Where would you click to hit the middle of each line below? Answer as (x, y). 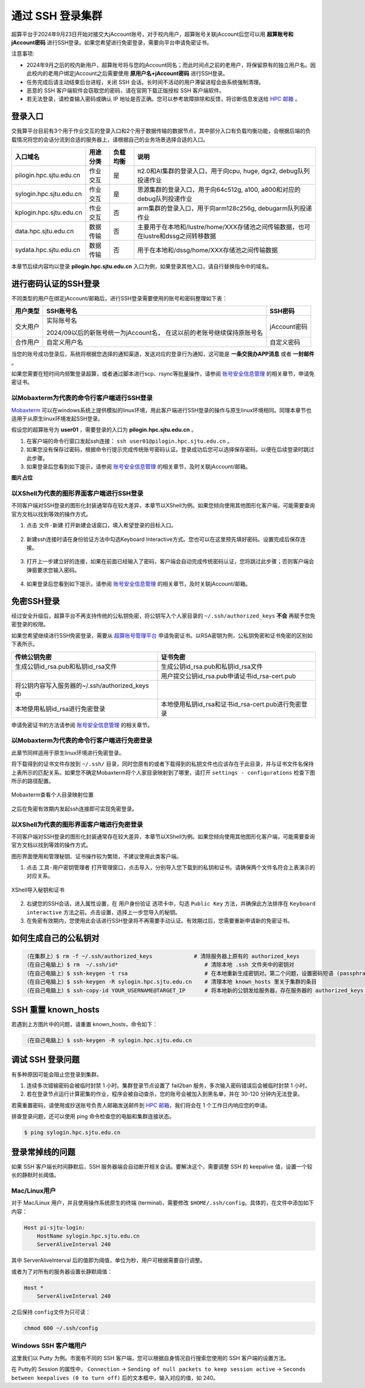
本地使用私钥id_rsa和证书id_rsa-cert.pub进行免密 (231, 704)
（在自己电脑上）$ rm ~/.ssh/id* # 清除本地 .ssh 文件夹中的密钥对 (159, 965)
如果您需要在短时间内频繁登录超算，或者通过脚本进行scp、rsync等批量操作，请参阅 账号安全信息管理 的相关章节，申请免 (163, 374)
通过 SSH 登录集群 (57, 16)
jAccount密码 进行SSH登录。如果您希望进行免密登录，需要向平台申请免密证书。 (112, 42)
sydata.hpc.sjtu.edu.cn (47, 250)
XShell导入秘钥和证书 (38, 890)
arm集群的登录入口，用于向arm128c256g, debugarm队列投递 (225, 208)
